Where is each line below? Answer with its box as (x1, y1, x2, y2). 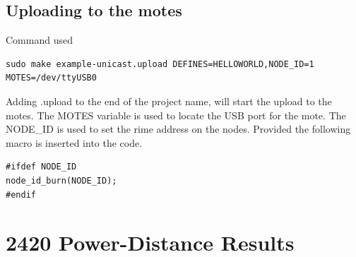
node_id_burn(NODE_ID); (6, 175, 117, 186)
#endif (6, 189, 36, 200)
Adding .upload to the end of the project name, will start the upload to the (6, 93, 332, 108)
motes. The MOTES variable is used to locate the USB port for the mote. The (6, 107, 346, 122)
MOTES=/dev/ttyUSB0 (6, 73, 97, 83)
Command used (6, 32, 73, 47)
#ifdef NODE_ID (6, 162, 77, 172)
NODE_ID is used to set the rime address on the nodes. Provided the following (6, 121, 351, 136)
